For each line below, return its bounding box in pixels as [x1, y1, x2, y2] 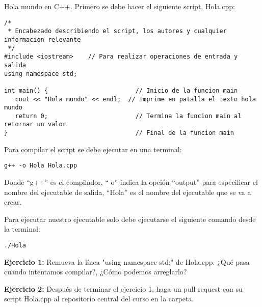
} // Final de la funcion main [4, 129, 234, 137]
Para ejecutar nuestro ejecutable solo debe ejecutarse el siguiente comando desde [4, 213, 256, 224]
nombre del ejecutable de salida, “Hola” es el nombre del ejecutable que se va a [4, 186, 251, 197]
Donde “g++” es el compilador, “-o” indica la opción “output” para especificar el [4, 177, 258, 187]
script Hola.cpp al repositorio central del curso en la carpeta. [4, 293, 194, 304]
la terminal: [4, 224, 40, 234]
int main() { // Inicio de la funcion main [4, 87, 238, 94]
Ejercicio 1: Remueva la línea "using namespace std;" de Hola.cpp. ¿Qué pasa [4, 256, 250, 267]
